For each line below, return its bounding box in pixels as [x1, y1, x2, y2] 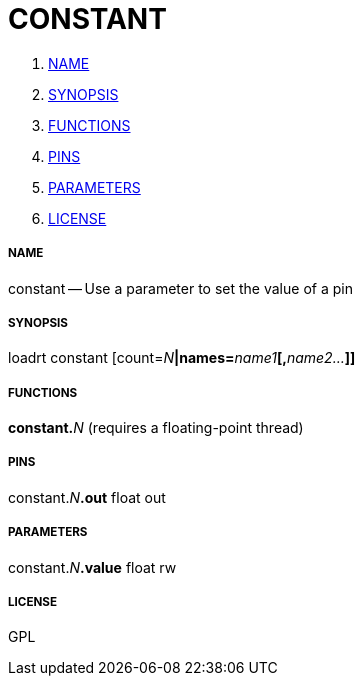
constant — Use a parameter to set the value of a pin [8, 279, 353, 297]
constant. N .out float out [8, 488, 166, 506]
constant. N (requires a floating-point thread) [8, 419, 304, 437]
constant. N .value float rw [8, 558, 177, 576]
